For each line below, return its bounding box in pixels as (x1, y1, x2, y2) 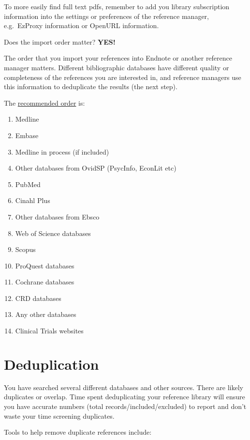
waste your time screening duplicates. (4, 410, 115, 421)
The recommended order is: (4, 97, 85, 108)
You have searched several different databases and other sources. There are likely (4, 382, 243, 392)
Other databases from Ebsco (15, 211, 100, 221)
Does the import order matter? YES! (4, 36, 116, 47)
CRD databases (15, 293, 61, 303)
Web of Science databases (15, 228, 91, 238)
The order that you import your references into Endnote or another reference (4, 53, 233, 63)
